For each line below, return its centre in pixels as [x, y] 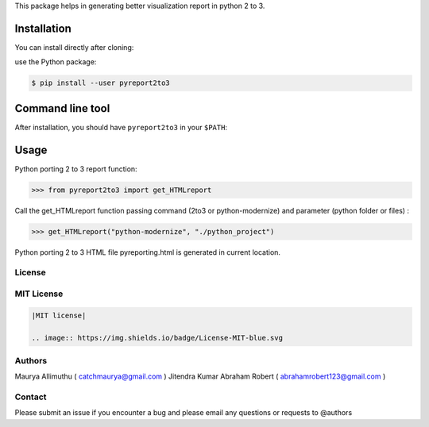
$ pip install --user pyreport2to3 [100, 83]
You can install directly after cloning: [74, 47]
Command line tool [62, 108]
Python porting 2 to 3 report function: [76, 169]
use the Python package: [56, 62]
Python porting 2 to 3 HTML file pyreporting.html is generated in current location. [148, 252]
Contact [31, 397]
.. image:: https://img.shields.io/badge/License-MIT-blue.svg [157, 338]
